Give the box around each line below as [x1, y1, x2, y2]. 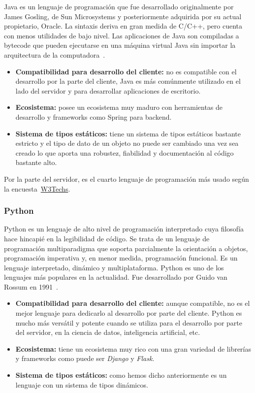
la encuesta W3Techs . [4, 183, 70, 194]
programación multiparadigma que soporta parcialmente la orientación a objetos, [4, 243, 248, 253]
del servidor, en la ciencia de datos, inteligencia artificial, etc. [15, 327, 200, 337]
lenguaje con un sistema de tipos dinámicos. [15, 379, 148, 390]
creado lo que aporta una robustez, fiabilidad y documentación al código [15, 147, 234, 158]
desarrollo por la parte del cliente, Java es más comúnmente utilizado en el [15, 76, 241, 86]
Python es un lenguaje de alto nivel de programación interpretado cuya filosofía [4, 224, 244, 234]
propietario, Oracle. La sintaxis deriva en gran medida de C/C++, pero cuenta [4, 21, 242, 31]
